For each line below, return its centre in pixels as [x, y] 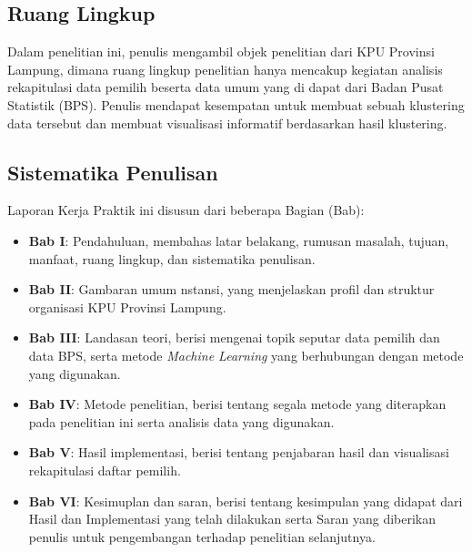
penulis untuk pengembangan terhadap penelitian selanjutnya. [202, 536]
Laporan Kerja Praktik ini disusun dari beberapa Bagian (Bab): [186, 210]
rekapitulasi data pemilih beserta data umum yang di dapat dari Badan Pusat [226, 87]
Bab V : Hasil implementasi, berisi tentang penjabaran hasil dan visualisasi [239, 452]
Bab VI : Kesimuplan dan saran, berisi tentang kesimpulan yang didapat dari [246, 501]
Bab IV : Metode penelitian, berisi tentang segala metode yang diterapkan [237, 404]
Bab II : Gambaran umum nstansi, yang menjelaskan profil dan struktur [231, 289]
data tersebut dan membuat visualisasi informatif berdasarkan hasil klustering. [227, 123]
